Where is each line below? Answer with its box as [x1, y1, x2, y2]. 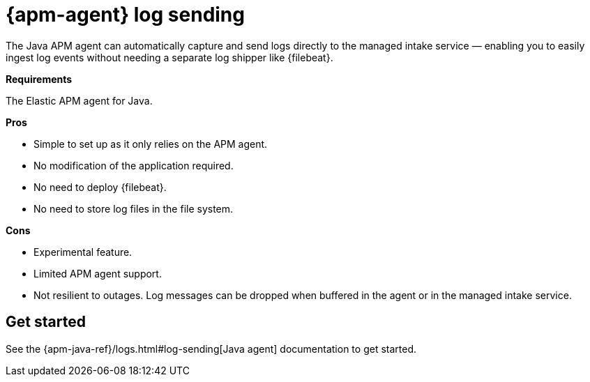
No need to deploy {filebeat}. [33, 181, 167, 193]
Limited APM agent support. [33, 267, 162, 280]
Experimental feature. [33, 245, 133, 258]
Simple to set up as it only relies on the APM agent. [33, 137, 268, 150]
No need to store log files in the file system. [33, 202, 234, 215]
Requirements [6, 72, 73, 85]
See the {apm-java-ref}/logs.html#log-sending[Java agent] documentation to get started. [6, 342, 416, 355]
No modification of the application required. [33, 159, 234, 171]
